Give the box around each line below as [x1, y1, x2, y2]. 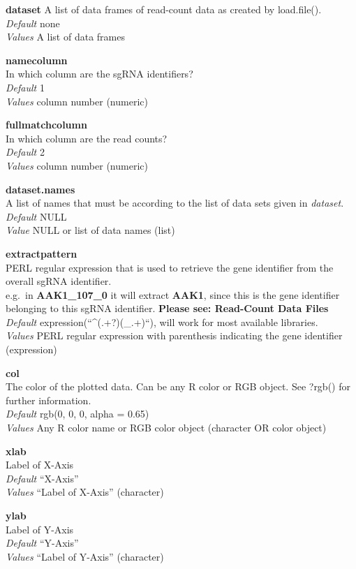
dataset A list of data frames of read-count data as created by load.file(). [6, 2, 322, 16]
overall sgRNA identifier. [6, 274, 112, 288]
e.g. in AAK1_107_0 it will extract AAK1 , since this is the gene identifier [6, 287, 340, 302]
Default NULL [6, 209, 67, 223]
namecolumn [6, 52, 68, 67]
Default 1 [6, 80, 45, 94]
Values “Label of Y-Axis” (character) [6, 549, 164, 563]
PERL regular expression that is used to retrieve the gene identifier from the [6, 260, 334, 274]
